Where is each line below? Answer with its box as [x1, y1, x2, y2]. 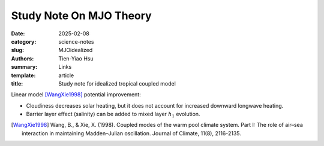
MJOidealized [58, 47, 93, 54]
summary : [11, 63, 38, 71]
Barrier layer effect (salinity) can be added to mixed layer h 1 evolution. [26, 111, 200, 119]
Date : [11, 30, 25, 37]
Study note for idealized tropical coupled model [58, 80, 176, 87]
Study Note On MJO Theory [11, 9, 152, 22]
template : [11, 72, 36, 79]
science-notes [58, 38, 94, 45]
